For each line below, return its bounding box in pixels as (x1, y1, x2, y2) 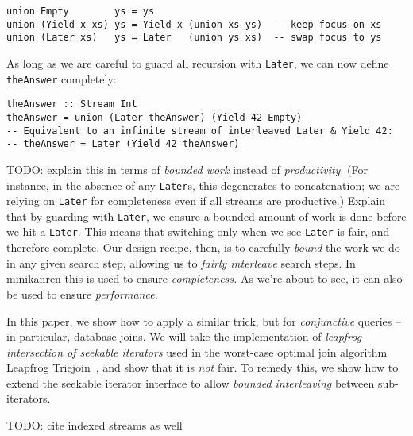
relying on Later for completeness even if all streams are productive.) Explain (6, 192, 386, 209)
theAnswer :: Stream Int (6, 98, 137, 110)
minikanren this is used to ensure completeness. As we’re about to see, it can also (6, 270, 403, 287)
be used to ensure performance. (6, 285, 158, 302)
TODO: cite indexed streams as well (6, 417, 183, 434)
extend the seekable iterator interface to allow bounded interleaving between (6, 374, 375, 391)
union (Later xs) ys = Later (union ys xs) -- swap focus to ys (6, 32, 382, 44)
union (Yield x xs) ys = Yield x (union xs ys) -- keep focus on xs (6, 18, 382, 30)
